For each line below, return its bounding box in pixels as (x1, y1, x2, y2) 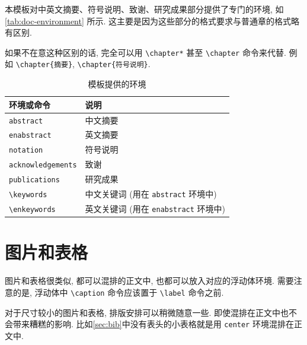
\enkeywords (9, 205, 56, 214)
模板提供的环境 (88, 78, 146, 90)
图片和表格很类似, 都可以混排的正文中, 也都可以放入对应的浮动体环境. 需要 (5, 274, 294, 287)
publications (9, 176, 60, 185)
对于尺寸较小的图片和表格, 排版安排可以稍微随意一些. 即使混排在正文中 (5, 306, 281, 318)
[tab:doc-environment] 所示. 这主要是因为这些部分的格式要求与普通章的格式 (5, 14, 292, 27)
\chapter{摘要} (15, 61, 73, 69)
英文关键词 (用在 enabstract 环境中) (85, 202, 226, 214)
